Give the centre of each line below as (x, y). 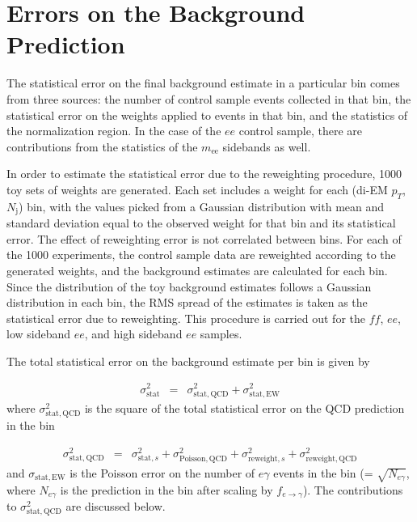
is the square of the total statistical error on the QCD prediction (244, 407)
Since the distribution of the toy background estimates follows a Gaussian (189, 286)
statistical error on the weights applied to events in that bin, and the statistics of (207, 115)
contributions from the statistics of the (102, 146)
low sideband (39, 334)
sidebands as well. (267, 146)
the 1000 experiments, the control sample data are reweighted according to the (201, 255)
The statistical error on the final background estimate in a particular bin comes (203, 83)
